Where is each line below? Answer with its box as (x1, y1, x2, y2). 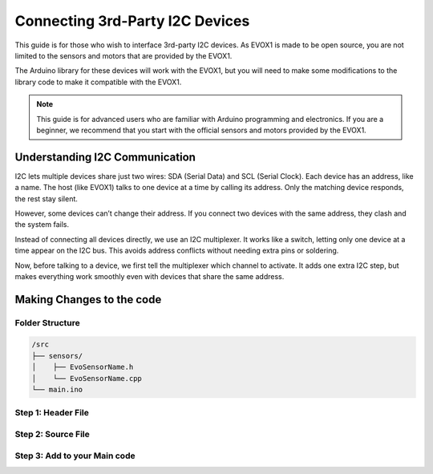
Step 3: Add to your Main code (14, 450, 136, 461)
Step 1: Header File (14, 407, 90, 419)
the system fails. (14, 220, 70, 229)
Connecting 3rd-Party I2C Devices (14, 12, 250, 30)
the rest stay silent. (14, 193, 78, 204)
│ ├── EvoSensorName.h (31, 363, 134, 372)
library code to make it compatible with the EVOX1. (14, 77, 182, 87)
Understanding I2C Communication (14, 150, 196, 164)
